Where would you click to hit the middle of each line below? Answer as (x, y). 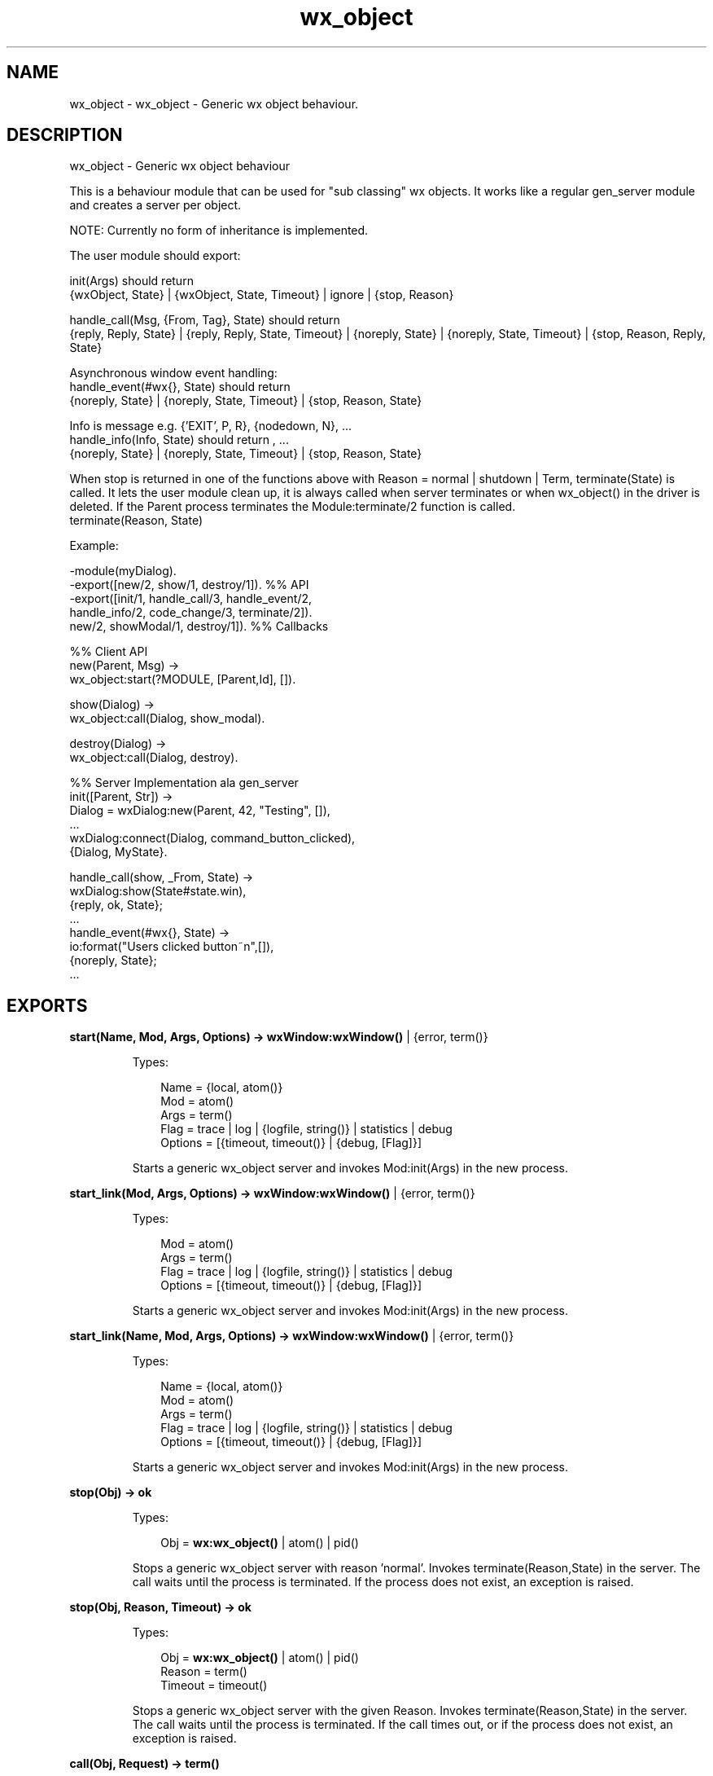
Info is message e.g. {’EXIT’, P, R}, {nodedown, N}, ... (211, 426)
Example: (94, 546)
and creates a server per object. (155, 205)
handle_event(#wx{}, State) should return (180, 387)
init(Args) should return (131, 281)
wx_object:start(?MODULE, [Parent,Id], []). (183, 679)
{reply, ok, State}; (116, 905)
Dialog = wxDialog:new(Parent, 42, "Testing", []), (200, 811)
